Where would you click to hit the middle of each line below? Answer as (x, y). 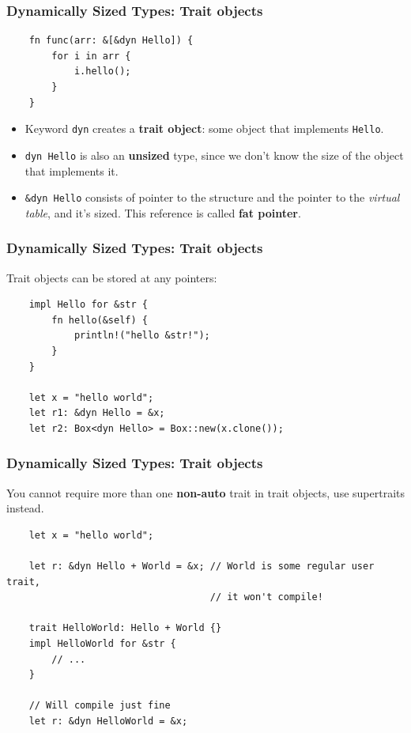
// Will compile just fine (100, 706)
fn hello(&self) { (100, 320)
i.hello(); (102, 72)
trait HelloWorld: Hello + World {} (125, 628)
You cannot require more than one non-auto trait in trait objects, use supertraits (205, 492)
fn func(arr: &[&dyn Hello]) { (111, 41)
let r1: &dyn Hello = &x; (97, 413)
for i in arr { (91, 56)
